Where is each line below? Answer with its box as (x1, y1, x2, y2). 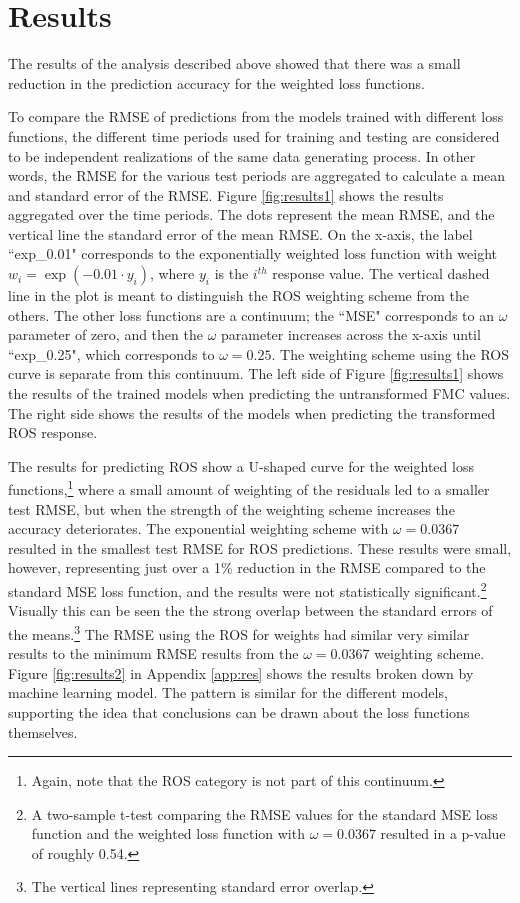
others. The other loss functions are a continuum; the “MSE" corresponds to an (8, 304, 494, 325)
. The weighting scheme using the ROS (271, 343, 510, 364)
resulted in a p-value (380, 823, 506, 844)
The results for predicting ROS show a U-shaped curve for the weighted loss (8, 455, 474, 476)
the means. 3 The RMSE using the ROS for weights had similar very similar (8, 620, 470, 644)
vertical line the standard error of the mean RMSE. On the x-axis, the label (8, 223, 473, 244)
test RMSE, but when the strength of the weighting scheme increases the (8, 498, 455, 519)
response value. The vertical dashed (272, 263, 490, 284)
